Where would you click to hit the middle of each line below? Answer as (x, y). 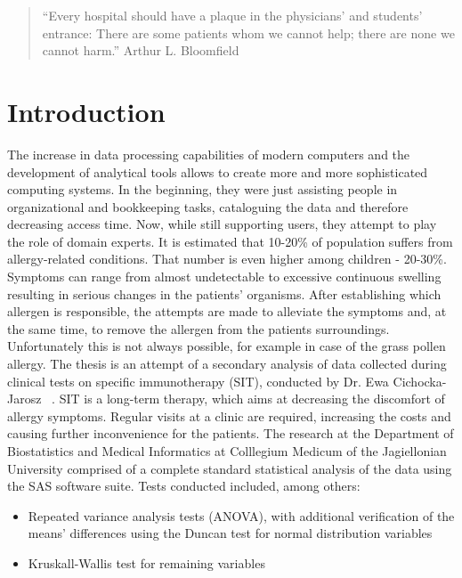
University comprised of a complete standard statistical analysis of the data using (230, 468)
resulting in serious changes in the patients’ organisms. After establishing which (224, 293)
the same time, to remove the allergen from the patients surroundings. (199, 328)
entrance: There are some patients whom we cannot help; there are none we (248, 33)
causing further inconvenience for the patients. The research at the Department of (231, 433)
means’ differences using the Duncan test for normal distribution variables (230, 533)
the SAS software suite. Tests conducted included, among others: (184, 486)
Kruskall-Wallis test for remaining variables (146, 562)
